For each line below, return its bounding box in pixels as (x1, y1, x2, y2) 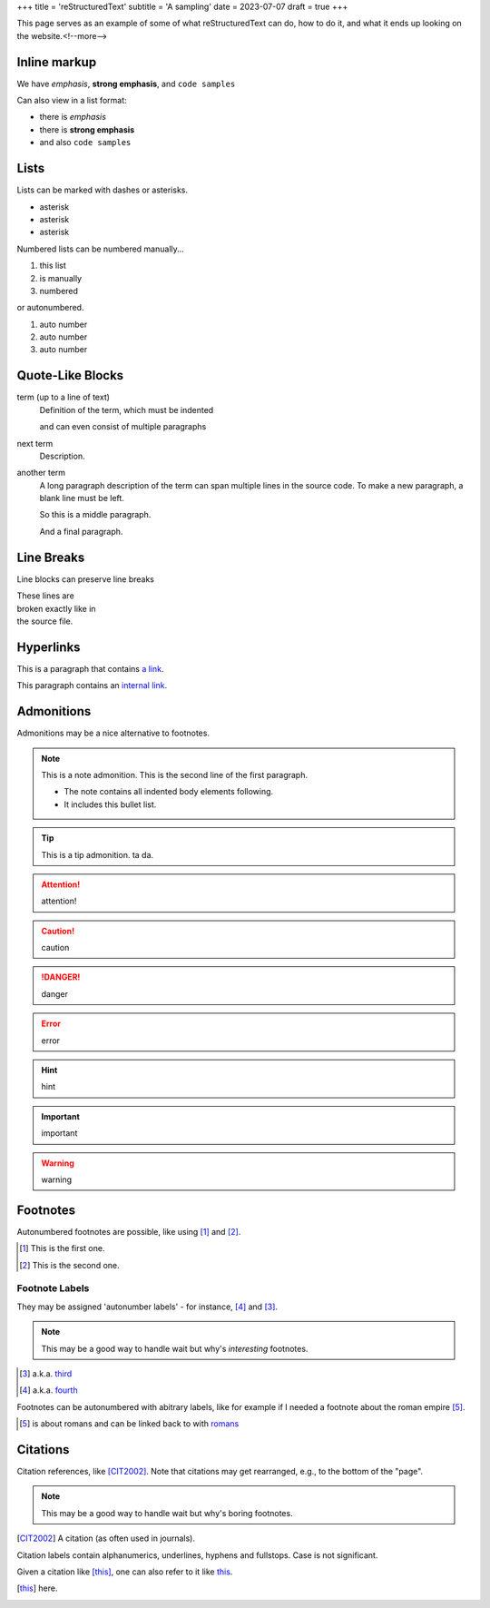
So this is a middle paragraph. (39, 509, 152, 520)
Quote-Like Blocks (16, 368, 124, 383)
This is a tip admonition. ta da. (41, 849, 154, 860)
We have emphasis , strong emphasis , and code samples (16, 78, 236, 89)
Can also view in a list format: (16, 95, 127, 106)
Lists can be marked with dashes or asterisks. (16, 184, 188, 195)
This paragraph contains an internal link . (16, 680, 168, 691)
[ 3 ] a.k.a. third (19, 1367, 73, 1379)
